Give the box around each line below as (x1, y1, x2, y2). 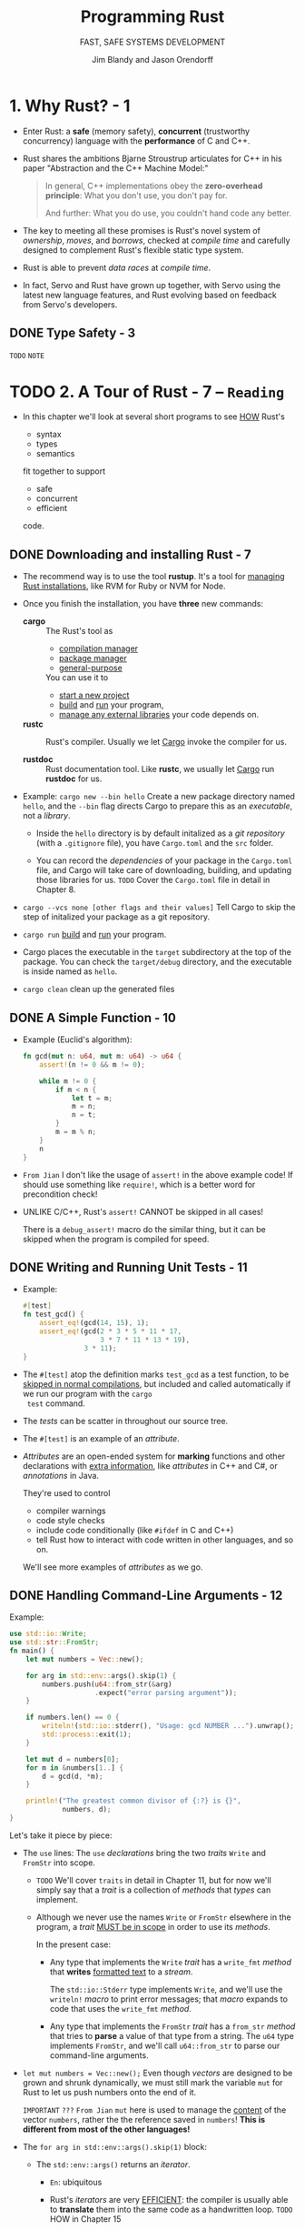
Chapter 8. (35, 884, 76, 895)
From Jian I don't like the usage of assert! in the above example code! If (22, 1169, 293, 1180)
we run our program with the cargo (22, 1388, 152, 1399)
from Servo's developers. (22, 298, 118, 310)
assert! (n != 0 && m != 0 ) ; (39, 1060, 145, 1070)
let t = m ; (71, 1093, 113, 1102)
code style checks (35, 1514, 105, 1525)
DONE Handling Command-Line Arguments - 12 (9, 1587, 283, 1602)
